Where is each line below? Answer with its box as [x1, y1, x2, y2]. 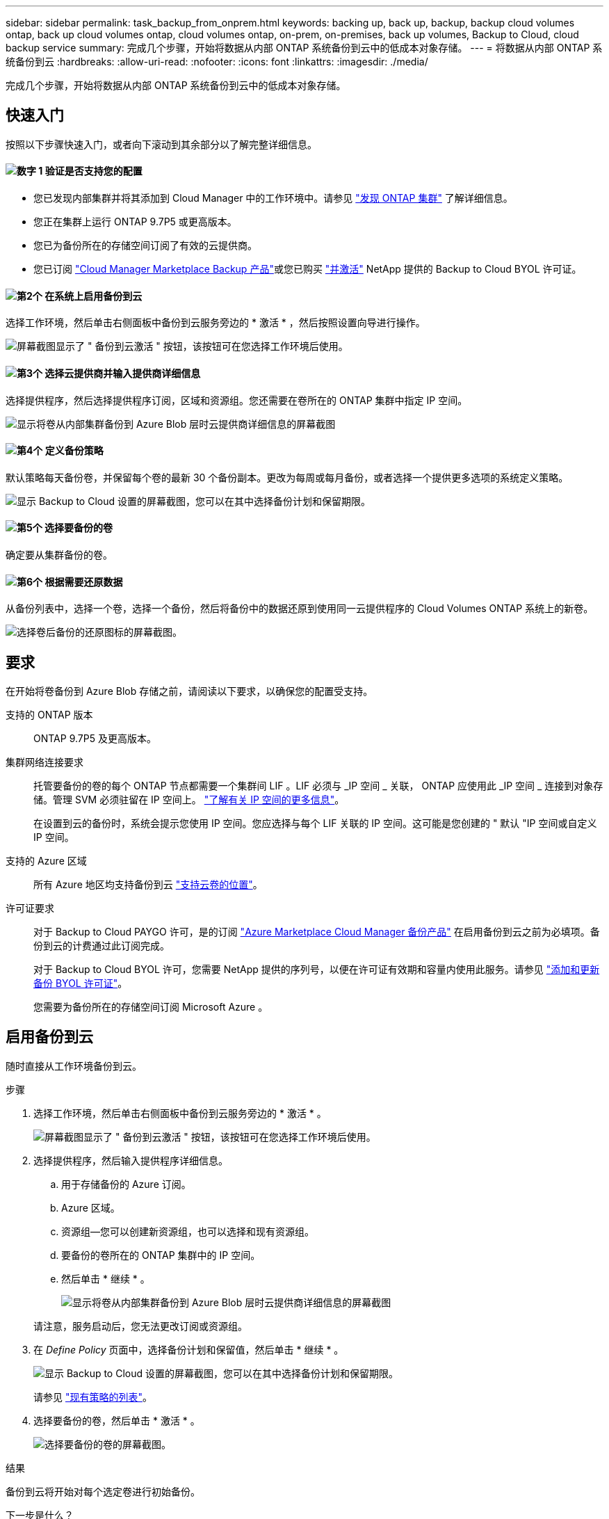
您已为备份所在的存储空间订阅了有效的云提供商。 [33, 239, 257, 252]
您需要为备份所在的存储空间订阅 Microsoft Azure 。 [33, 1001, 268, 1013]
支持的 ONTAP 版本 [6, 709, 93, 721]
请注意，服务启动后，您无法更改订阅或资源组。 [33, 1319, 247, 1332]
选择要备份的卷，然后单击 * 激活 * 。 [33, 1414, 200, 1426]
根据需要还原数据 [44, 575, 123, 588]
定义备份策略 [44, 444, 104, 457]
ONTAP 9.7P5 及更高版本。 [33, 732, 156, 744]
